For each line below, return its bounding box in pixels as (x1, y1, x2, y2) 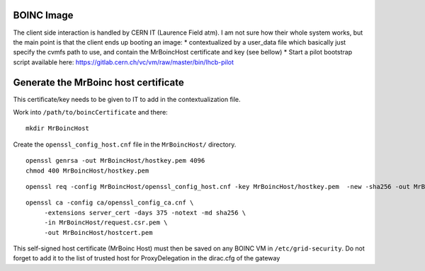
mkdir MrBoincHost (25, 125, 90, 132)
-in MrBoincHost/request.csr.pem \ (44, 219, 168, 226)
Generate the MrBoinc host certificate (13, 76, 184, 88)
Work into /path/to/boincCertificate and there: (13, 108, 168, 116)
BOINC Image (13, 9, 74, 21)
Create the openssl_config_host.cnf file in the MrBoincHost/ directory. (13, 140, 237, 149)
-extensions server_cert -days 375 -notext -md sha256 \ (44, 209, 246, 217)
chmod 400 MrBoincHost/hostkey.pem (25, 166, 149, 175)
